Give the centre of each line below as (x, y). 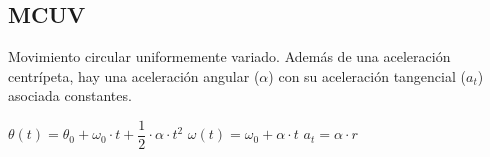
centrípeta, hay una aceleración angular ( (134, 75)
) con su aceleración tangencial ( (367, 75)
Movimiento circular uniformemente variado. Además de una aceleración (229, 56)
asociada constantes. (70, 95)
